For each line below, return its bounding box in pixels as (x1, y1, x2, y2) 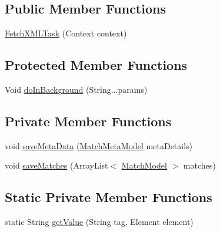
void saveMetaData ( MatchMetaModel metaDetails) (5, 139, 193, 152)
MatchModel (121, 159, 167, 172)
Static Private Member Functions (5, 188, 212, 206)
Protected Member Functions (5, 56, 188, 74)
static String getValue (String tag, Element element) (5, 216, 194, 228)
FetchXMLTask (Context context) (5, 27, 127, 39)
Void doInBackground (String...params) (5, 83, 148, 95)
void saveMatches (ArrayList (5, 159, 108, 172)
